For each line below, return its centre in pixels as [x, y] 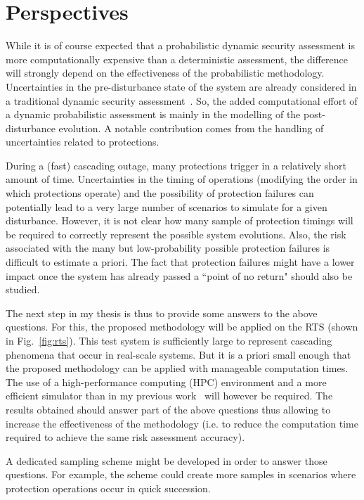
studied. [23, 289]
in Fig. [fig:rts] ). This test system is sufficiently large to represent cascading [169, 340]
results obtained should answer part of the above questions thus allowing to [168, 409]
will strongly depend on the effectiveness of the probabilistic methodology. [165, 73]
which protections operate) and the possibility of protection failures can [160, 193]
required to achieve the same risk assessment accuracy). [125, 437]
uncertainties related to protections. [83, 142]
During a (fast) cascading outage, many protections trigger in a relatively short [176, 165]
